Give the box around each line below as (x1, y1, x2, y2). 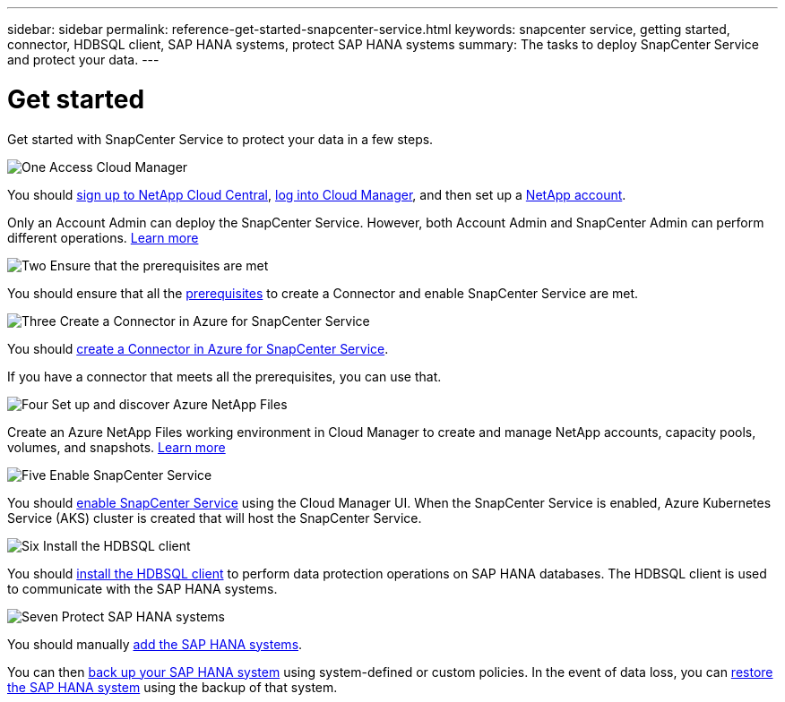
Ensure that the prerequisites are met (49, 257, 269, 273)
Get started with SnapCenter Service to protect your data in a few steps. (7, 131, 434, 147)
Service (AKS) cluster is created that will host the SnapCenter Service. (7, 509, 422, 526)
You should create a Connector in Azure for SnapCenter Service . (7, 340, 389, 356)
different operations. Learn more (7, 229, 199, 245)
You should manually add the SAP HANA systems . (7, 636, 303, 652)
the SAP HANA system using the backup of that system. (7, 679, 338, 695)
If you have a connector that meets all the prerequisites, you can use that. (7, 368, 442, 384)
